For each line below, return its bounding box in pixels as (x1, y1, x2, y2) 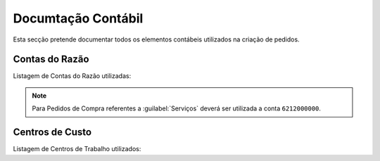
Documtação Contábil (13, 11, 144, 26)
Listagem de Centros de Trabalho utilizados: (13, 145, 141, 153)
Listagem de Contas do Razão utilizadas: (13, 72, 132, 80)
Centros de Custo (13, 127, 91, 139)
